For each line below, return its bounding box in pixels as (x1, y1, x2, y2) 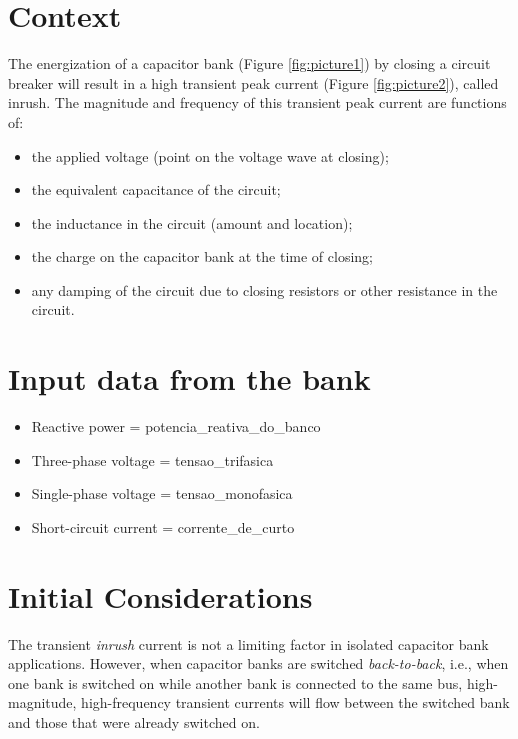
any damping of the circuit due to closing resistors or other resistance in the (31, 279, 498, 300)
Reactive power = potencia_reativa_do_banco (31, 416, 321, 437)
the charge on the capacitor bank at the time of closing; (31, 246, 373, 267)
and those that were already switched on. (8, 712, 260, 733)
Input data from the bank (8, 358, 371, 399)
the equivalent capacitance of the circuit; (31, 179, 281, 200)
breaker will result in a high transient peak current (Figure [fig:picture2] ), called (8, 72, 499, 93)
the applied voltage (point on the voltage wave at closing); (31, 145, 389, 166)
